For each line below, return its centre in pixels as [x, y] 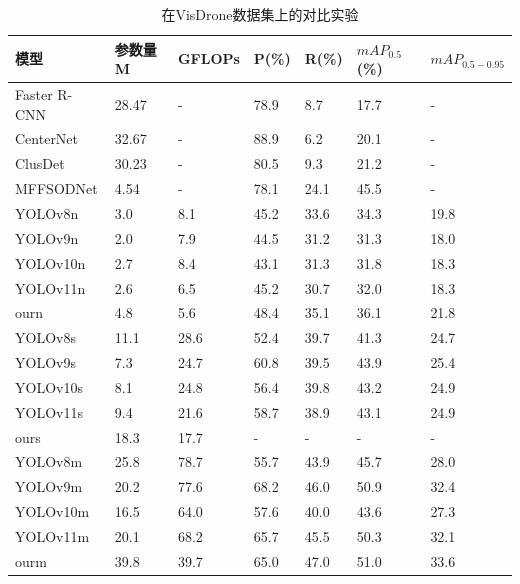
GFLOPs [208, 58]
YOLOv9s [45, 362]
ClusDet [40, 163]
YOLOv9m [49, 486]
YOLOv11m [52, 535]
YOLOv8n [47, 213]
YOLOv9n [47, 237]
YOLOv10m [52, 511]
